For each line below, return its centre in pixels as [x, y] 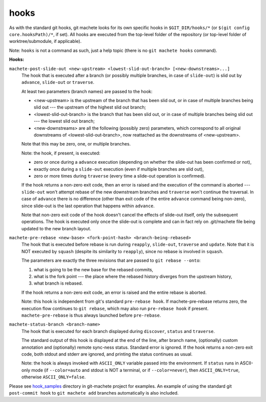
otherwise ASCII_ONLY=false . [54, 377]
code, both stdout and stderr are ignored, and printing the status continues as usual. [107, 354]
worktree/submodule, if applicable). [45, 41]
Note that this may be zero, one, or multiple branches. [76, 144]
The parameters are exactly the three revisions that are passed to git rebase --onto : [111, 260]
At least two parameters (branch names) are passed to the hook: [87, 91]
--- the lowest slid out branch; [64, 121]
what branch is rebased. [58, 283]
